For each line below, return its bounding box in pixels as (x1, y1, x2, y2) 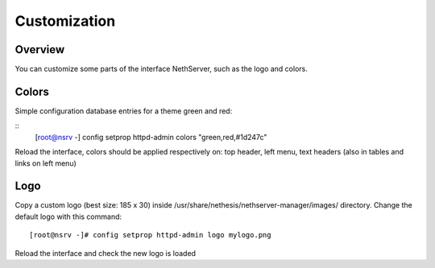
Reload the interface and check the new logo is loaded (14, 248, 197, 258)
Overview (14, 43, 65, 56)
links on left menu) (14, 158, 77, 168)
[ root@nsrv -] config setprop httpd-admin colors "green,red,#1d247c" (35, 132, 267, 142)
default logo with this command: (14, 212, 122, 221)
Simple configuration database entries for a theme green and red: (14, 105, 233, 116)
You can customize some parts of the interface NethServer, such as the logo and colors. (14, 64, 308, 74)
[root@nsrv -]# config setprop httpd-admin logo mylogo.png (29, 230, 271, 240)
